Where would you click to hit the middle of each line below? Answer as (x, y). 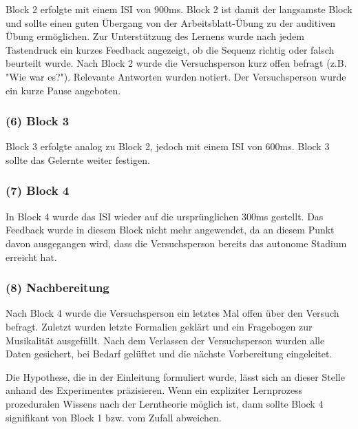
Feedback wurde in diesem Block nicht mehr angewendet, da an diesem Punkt (170, 230)
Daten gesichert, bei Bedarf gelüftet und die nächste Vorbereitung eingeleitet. (169, 354)
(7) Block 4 (38, 190)
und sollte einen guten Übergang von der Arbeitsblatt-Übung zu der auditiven (171, 22)
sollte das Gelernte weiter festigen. (78, 159)
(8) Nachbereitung (57, 287)
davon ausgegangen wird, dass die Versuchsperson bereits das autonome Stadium (176, 243)
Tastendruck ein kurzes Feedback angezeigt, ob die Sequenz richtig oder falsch (170, 49)
